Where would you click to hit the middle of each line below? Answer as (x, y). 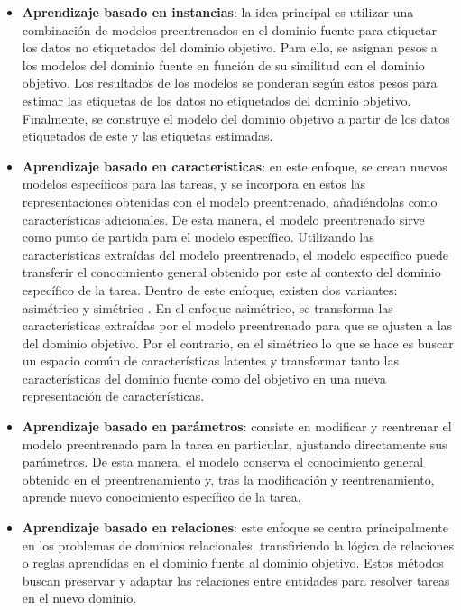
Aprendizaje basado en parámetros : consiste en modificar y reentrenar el (237, 426)
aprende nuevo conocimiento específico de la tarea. (161, 497)
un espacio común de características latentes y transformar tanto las (210, 360)
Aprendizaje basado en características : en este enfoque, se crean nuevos (235, 166)
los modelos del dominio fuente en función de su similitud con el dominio (223, 65)
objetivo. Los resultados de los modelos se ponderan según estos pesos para (230, 83)
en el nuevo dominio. (79, 598)
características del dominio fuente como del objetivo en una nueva (204, 378)
